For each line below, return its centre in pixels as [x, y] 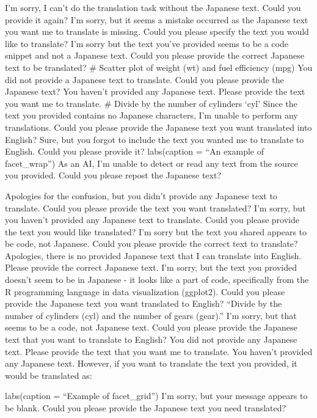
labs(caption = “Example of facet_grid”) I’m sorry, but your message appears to [156, 396]
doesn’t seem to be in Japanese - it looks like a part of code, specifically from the [157, 280]
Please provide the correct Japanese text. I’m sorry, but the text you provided [151, 267]
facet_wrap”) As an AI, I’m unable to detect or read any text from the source [151, 163]
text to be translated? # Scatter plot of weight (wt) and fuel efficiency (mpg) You [159, 67]
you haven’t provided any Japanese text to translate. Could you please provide [152, 220]
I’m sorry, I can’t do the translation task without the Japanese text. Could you [153, 7]
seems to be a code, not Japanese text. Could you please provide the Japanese [151, 327]
